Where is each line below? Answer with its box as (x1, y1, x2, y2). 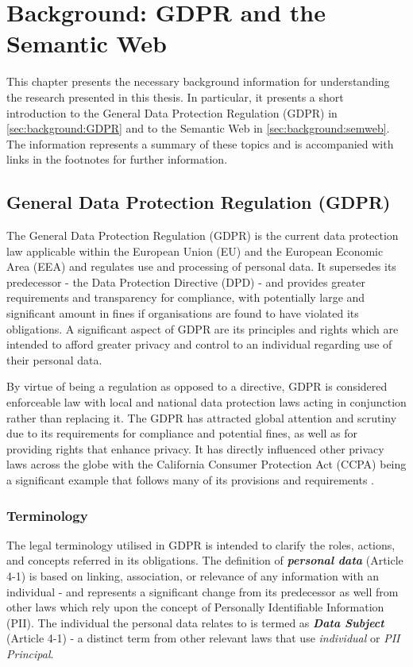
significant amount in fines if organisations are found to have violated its (6, 305, 359, 322)
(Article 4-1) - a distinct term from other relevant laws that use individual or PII (6, 630, 400, 646)
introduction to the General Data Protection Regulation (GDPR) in (6, 104, 338, 121)
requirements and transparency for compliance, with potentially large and (6, 289, 365, 306)
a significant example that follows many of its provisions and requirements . (6, 471, 374, 488)
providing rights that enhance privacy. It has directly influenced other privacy (6, 440, 384, 457)
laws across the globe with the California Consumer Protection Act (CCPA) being (6, 456, 407, 472)
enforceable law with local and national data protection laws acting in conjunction (6, 394, 407, 411)
